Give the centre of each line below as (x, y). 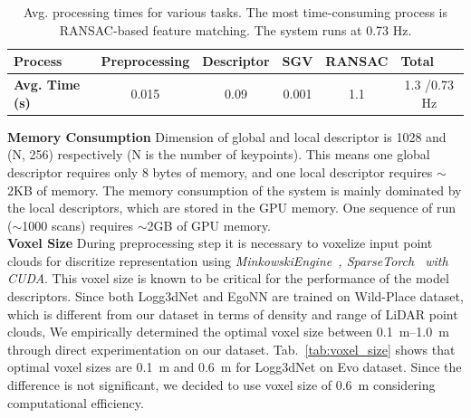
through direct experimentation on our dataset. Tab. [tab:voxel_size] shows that (231, 349)
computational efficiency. (76, 402)
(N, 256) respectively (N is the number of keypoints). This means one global (219, 154)
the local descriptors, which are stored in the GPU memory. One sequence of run (232, 208)
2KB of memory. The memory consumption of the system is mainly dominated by (235, 190)
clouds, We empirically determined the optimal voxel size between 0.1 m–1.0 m (228, 332)
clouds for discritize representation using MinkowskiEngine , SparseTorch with (228, 260)
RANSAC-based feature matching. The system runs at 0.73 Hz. (235, 29)
